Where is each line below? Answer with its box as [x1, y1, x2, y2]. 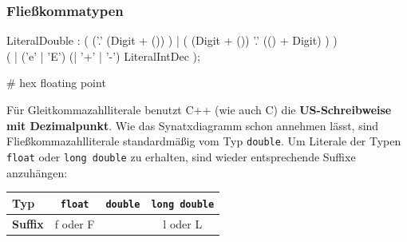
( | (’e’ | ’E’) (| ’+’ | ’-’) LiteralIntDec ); [6, 47, 200, 64]
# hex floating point [6, 74, 106, 91]
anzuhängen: [6, 164, 68, 181]
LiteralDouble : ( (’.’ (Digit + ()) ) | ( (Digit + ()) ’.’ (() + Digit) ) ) [6, 32, 338, 49]
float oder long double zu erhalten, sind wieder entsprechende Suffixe [6, 148, 356, 165]
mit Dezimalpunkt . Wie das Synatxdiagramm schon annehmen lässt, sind [6, 117, 379, 133]
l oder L [163, 215, 203, 232]
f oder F [54, 215, 95, 232]
